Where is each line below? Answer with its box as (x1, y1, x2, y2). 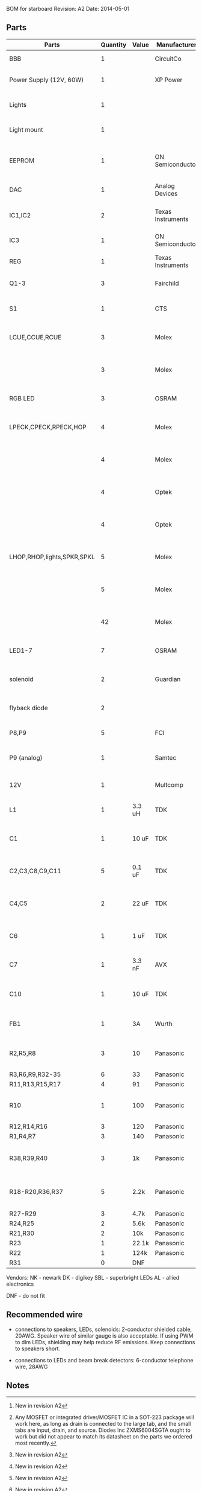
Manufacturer (156, 40, 197, 49)
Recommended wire (6, 1310, 83, 1320)
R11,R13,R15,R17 (9, 1080, 61, 1089)
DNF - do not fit (6, 1292, 45, 1299)
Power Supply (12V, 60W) (9, 75, 84, 84)
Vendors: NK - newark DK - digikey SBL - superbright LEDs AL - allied (6, 1274, 180, 1281)
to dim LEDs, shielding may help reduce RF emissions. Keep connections (14, 1338, 195, 1345)
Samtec (155, 754, 177, 762)
